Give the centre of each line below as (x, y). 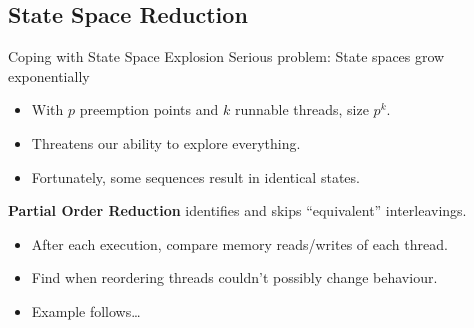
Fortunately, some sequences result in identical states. (195, 176)
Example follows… (86, 310)
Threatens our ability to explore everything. (166, 142)
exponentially (49, 75)
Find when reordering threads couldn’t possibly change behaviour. (234, 277)
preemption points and (149, 109)
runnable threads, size (301, 109)
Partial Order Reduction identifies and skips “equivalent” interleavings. (237, 210)
